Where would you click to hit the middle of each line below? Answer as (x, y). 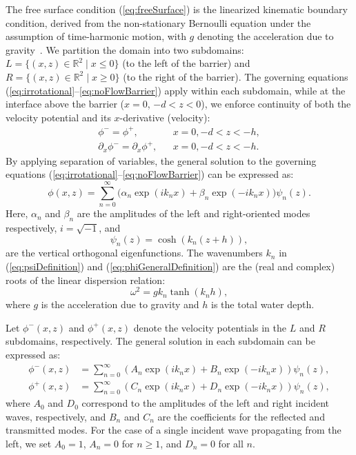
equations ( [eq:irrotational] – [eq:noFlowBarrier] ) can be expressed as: (150, 174)
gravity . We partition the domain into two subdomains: (125, 49)
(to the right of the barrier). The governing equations (236, 76)
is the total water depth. (263, 304)
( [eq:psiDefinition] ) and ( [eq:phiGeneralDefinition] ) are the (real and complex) (170, 266)
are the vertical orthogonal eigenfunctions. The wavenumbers (134, 253)
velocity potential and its (58, 117)
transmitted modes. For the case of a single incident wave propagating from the (174, 430)
